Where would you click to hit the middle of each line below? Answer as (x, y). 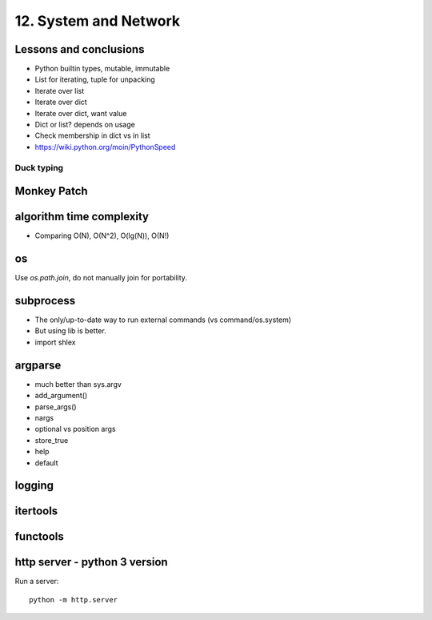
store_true (52, 440)
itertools (36, 511)
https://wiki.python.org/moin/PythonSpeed (105, 147)
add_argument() (61, 396)
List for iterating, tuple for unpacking (95, 79)
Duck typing (39, 167)
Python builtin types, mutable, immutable (102, 69)
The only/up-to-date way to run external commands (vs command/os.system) (163, 320)
